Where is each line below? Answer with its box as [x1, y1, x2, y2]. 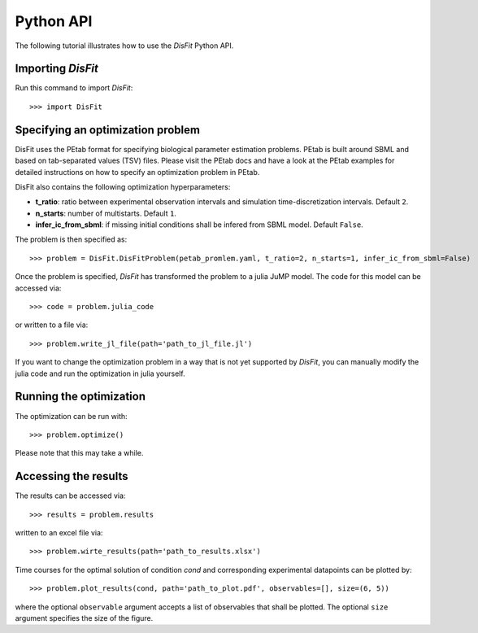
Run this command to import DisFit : [15, 83, 133, 93]
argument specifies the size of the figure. [15, 613, 154, 622]
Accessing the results [15, 469, 128, 483]
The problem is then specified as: [15, 234, 128, 244]
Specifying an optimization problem [15, 123, 201, 137]
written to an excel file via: [15, 527, 103, 537]
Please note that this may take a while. [15, 448, 144, 458]
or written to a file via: [15, 320, 89, 330]
